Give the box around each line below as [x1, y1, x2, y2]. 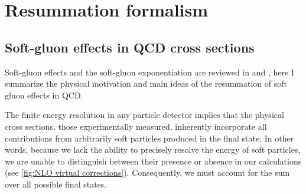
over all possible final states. [5, 177, 107, 190]
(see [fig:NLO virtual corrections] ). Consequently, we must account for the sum [5, 166, 290, 179]
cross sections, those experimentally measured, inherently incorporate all [5, 120, 267, 132]
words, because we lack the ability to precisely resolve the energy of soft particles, [5, 143, 301, 156]
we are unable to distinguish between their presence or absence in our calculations [5, 154, 302, 167]
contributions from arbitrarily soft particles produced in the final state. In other [5, 131, 294, 144]
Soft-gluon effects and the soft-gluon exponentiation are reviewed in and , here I [5, 65, 294, 78]
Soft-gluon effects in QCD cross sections [5, 38, 255, 56]
